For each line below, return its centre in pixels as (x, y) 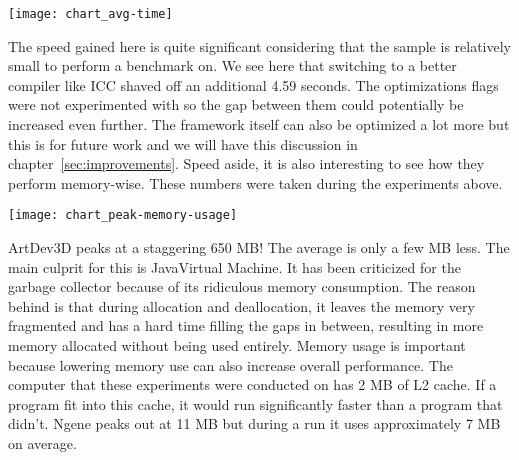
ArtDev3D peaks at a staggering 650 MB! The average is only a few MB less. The (259, 247)
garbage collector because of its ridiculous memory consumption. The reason (242, 286)
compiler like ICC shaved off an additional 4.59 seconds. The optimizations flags (253, 84)
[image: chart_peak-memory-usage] (123, 215)
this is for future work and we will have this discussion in (183, 143)
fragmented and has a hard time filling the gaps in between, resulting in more (246, 325)
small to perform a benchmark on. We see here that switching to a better (232, 65)
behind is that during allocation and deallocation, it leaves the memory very (241, 305)
